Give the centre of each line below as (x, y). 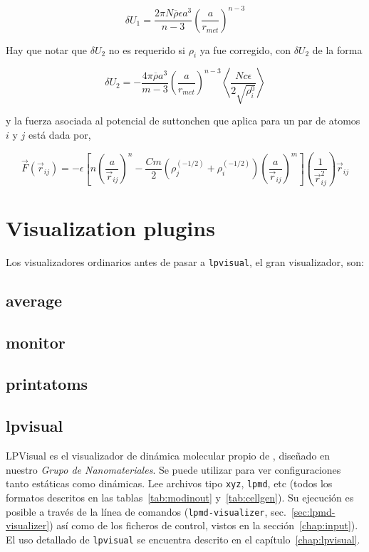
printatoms (47, 384)
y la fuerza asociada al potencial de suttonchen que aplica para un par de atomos (183, 121)
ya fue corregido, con (245, 49)
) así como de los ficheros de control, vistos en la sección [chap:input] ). (204, 525)
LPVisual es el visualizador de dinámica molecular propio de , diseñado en (168, 456)
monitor (36, 342)
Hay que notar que (46, 49)
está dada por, (60, 134)
